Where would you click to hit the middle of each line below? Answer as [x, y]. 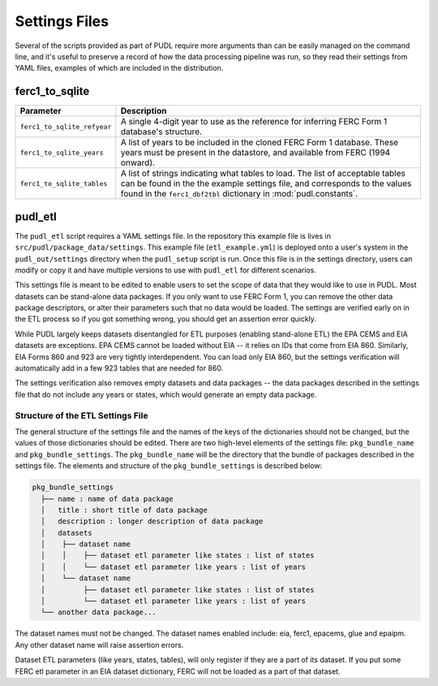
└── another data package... [99, 612]
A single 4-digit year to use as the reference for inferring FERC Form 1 [254, 122]
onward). [138, 163]
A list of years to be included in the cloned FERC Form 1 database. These [260, 142]
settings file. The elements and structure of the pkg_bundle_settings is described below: [169, 466]
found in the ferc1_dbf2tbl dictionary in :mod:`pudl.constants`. [239, 193]
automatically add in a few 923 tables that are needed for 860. [119, 368]
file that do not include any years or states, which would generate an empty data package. [166, 394]
